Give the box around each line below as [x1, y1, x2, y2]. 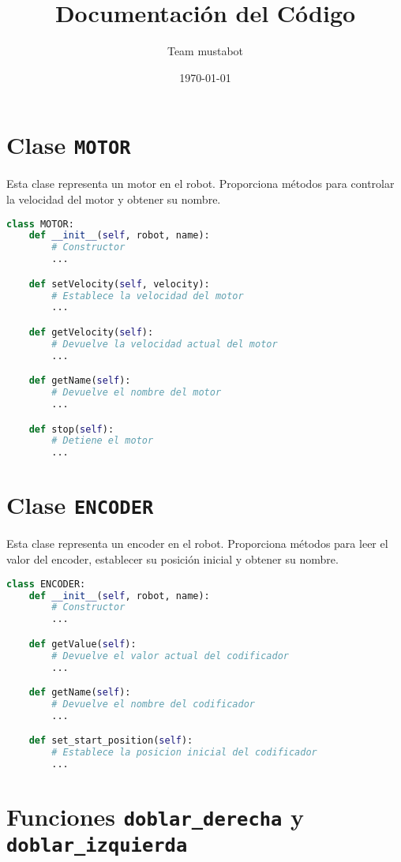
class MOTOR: [6, 218, 74, 230]
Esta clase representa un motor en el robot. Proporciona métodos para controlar [6, 175, 395, 192]
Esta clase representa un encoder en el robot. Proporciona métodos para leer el [6, 535, 388, 552]
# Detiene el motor [51, 435, 154, 447]
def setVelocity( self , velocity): [28, 278, 210, 290]
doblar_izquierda [6, 834, 188, 857]
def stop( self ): [28, 423, 114, 435]
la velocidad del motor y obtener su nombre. [6, 190, 221, 207]
